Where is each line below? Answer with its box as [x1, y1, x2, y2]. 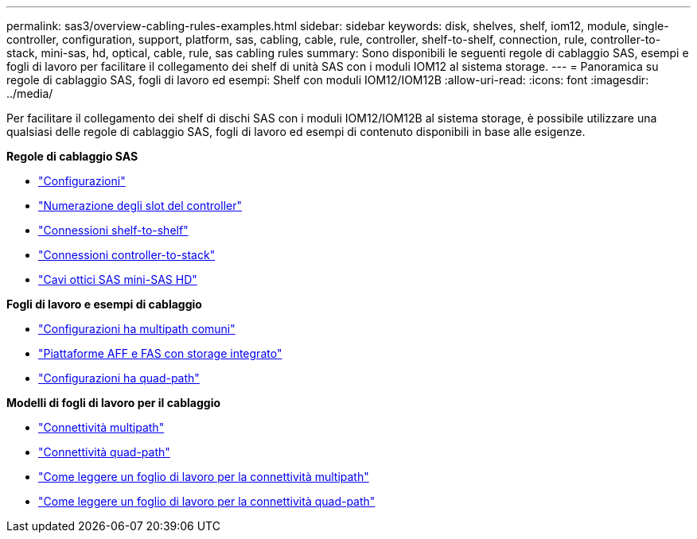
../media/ [6, 87, 53, 100]
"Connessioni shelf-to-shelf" [38, 223, 189, 237]
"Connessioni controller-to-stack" [38, 248, 216, 262]
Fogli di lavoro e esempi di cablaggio [6, 297, 202, 311]
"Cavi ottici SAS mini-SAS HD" [38, 273, 197, 286]
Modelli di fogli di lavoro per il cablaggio [6, 396, 221, 409]
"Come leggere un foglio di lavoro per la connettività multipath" [38, 470, 369, 483]
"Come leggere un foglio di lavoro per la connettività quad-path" [38, 494, 376, 508]
